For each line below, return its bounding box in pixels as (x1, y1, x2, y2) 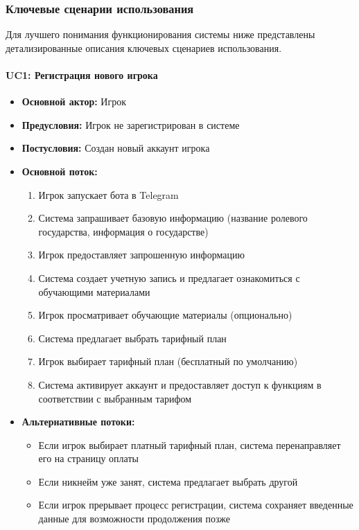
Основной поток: (21, 164, 98, 178)
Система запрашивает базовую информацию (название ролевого (38, 211, 308, 225)
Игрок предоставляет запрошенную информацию (38, 247, 245, 262)
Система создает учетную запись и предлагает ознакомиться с (38, 270, 300, 285)
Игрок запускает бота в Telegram (38, 187, 179, 202)
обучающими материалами (38, 284, 150, 299)
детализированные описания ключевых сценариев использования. (6, 40, 282, 55)
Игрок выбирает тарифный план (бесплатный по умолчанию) (38, 354, 298, 369)
